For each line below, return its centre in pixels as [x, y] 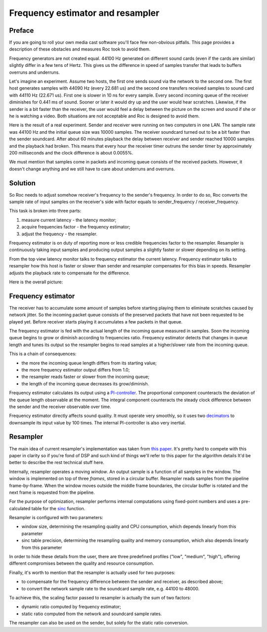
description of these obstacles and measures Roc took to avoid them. [80, 49]
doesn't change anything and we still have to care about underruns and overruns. [92, 169]
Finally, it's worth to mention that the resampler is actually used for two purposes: [92, 573]
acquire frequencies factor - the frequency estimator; [76, 227]
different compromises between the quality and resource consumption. [82, 563]
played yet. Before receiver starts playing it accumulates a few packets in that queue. [96, 321]
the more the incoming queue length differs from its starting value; [89, 363]
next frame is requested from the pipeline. [52, 492]
